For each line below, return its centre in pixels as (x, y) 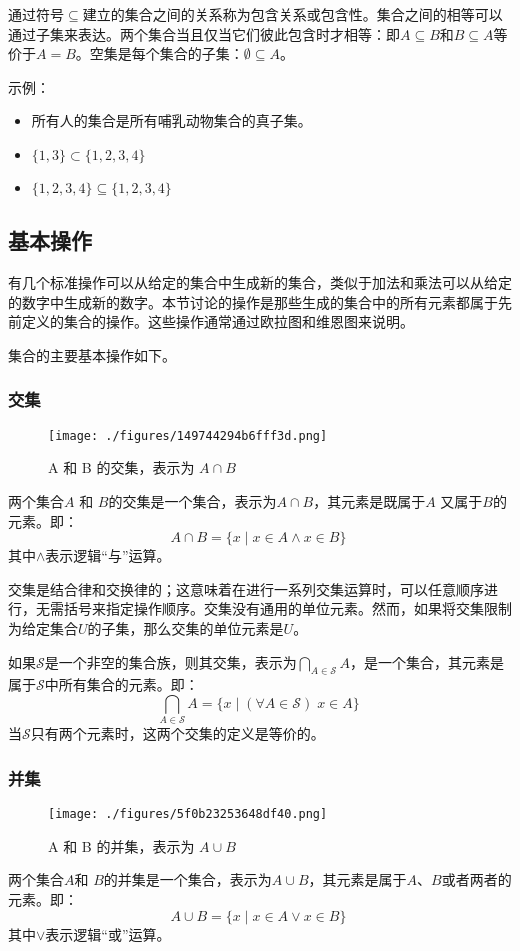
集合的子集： (201, 53)
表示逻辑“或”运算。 (108, 933)
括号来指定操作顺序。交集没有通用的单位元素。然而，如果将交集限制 (287, 608)
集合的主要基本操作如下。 (92, 354)
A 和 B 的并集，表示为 (121, 845)
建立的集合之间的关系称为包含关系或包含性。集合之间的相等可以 (292, 14)
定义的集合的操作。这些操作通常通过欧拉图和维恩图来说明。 (217, 321)
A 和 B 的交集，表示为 (121, 467)
